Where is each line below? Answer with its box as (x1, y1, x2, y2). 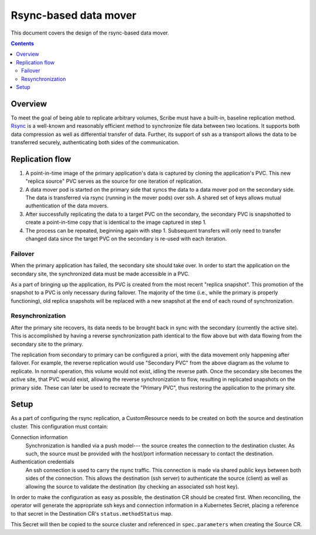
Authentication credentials (11, 458, 74, 465)
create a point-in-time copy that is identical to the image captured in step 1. (25, 219, 207, 226)
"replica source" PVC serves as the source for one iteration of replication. (25, 178, 203, 185)
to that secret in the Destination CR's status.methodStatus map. (11, 510, 173, 517)
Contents (11, 40, 35, 47)
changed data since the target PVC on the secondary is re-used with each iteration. (25, 235, 227, 242)
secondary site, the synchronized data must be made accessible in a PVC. (11, 270, 190, 277)
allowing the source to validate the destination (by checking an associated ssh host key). (25, 483, 239, 490)
